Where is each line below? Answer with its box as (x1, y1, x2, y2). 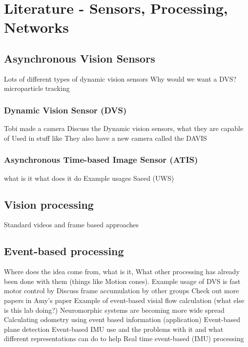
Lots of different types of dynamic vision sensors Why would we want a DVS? (4, 73, 237, 84)
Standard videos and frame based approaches (4, 219, 139, 230)
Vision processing (4, 196, 94, 212)
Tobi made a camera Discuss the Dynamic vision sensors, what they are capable (4, 123, 244, 133)
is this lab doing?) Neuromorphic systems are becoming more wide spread (4, 304, 225, 315)
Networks (4, 17, 69, 37)
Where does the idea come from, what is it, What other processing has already (4, 266, 240, 277)
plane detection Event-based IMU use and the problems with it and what (4, 324, 224, 334)
